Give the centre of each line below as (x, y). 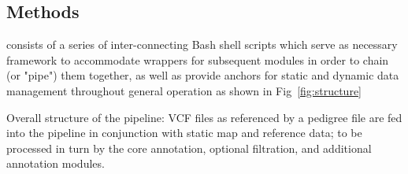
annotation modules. (56, 163)
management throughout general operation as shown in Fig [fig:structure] (184, 90)
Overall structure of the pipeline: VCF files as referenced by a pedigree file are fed (204, 117)
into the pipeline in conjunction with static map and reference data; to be (184, 133)
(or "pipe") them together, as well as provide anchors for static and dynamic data (203, 75)
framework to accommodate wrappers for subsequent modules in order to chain (198, 59)
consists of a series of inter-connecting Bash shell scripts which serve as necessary (202, 44)
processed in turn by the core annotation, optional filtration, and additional (189, 148)
